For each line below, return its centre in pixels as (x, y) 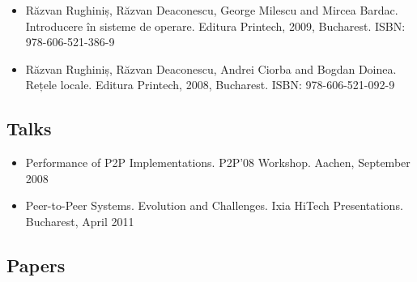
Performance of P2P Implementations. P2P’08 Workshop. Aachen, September (218, 162)
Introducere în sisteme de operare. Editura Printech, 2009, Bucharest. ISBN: (215, 26)
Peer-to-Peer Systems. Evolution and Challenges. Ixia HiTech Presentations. (214, 205)
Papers (36, 265)
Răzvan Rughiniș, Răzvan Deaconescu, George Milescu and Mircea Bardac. (212, 10)
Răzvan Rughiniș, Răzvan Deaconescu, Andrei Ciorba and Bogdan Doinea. (211, 68)
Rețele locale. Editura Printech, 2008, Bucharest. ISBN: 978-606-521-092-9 (210, 85)
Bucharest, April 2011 (80, 221)
